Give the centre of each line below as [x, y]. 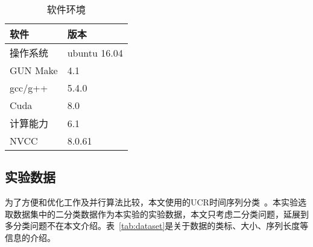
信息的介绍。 [30, 237]
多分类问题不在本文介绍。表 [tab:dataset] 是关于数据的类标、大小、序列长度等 [157, 226]
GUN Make [34, 70]
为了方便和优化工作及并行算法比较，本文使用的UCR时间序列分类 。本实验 [151, 202]
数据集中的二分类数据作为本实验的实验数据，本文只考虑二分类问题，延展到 [161, 214]
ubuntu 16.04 [95, 52]
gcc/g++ [29, 88]
